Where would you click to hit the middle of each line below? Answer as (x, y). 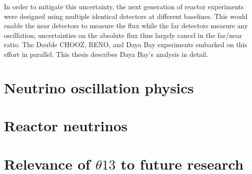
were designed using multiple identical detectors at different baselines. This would (126, 16)
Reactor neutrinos (66, 126)
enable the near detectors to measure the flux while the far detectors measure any (126, 26)
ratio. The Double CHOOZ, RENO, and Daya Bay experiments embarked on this (126, 44)
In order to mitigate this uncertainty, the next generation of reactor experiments (124, 6)
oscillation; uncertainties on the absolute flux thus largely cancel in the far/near (123, 35)
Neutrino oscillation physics (99, 87)
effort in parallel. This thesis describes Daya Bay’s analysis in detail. (106, 54)
